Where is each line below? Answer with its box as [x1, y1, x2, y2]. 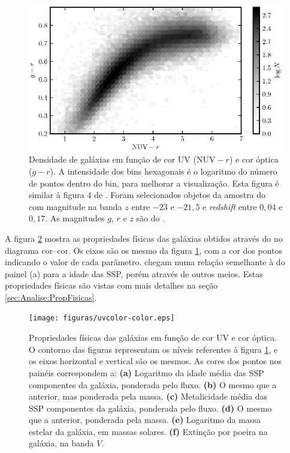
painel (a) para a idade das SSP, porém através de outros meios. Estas [5, 267, 263, 280]
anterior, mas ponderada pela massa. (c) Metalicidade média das [29, 390, 268, 403]
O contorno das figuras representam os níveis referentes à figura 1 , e [29, 343, 278, 355]
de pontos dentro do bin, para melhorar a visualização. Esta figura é [29, 176, 279, 189]
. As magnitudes [45, 212, 105, 224]
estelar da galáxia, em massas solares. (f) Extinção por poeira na [29, 425, 268, 437]
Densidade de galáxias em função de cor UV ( [29, 153, 197, 166]
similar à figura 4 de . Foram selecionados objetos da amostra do [29, 188, 266, 201]
